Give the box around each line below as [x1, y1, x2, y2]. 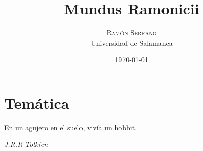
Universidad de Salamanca [91, 37, 173, 48]
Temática [4, 92, 69, 113]
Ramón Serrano [106, 27, 157, 38]
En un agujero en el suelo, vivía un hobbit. [4, 122, 137, 132]
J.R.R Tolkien [4, 139, 48, 149]
